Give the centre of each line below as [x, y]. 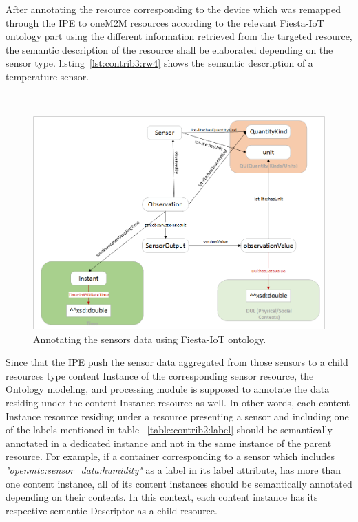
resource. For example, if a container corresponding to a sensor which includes [170, 456]
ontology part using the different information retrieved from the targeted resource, [179, 36]
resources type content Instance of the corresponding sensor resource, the [160, 375]
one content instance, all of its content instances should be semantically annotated [179, 483]
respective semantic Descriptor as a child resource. [112, 510]
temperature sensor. [48, 76]
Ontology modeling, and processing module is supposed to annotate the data [168, 389]
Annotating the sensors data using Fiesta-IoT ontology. [150, 339]
